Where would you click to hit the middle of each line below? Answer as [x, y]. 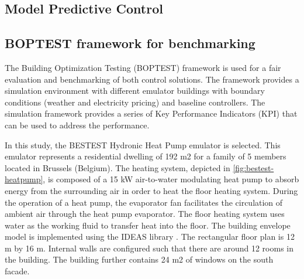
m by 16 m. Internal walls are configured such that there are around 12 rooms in [149, 248]
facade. [17, 271]
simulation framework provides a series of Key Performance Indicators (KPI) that [151, 113]
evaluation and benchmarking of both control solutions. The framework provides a [152, 79]
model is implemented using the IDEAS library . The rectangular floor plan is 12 [150, 237]
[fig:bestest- [253, 167]
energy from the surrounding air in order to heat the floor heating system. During [151, 190]
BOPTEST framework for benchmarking [130, 43]
